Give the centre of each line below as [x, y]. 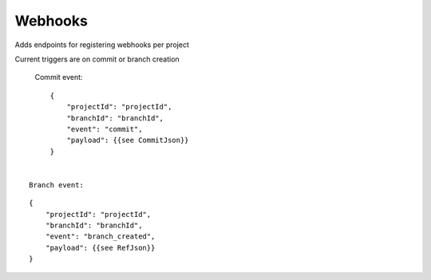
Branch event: [56, 185]
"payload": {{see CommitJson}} [128, 140]
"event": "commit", [105, 129]
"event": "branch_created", [100, 237]
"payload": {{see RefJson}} [100, 248]
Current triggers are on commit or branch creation [97, 59]
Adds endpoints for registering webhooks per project [102, 45]
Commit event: [59, 77]
